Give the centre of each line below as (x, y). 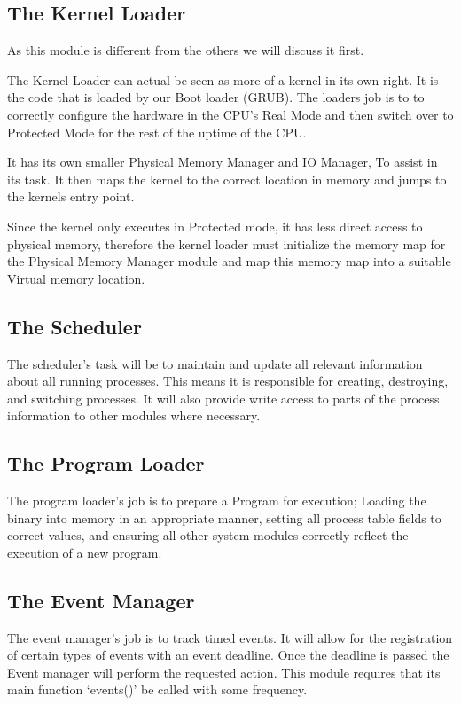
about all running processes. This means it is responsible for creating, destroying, (228, 381)
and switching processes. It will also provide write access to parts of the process (223, 398)
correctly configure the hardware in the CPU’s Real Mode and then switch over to (230, 114)
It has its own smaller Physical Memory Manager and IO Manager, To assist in (223, 162)
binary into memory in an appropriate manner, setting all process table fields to (224, 517)
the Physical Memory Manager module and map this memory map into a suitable (229, 261)
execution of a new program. (85, 552)
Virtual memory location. (76, 278)
